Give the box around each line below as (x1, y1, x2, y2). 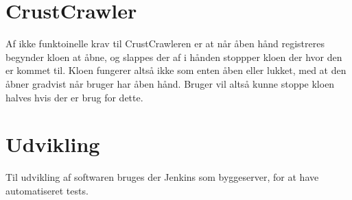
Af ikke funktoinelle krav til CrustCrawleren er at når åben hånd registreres (5, 36, 325, 51)
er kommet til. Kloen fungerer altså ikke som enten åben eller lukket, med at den (5, 63, 347, 77)
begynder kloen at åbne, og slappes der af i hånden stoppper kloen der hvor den (5, 49, 342, 64)
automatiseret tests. (5, 183, 89, 197)
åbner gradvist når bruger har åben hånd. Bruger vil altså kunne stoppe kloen (5, 76, 335, 90)
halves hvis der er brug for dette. (5, 90, 143, 104)
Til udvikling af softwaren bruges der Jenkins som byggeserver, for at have (5, 170, 319, 184)
